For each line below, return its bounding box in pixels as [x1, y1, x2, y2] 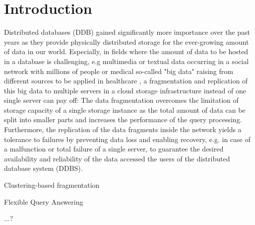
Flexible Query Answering [4, 196, 83, 207]
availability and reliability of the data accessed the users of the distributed [4, 153, 230, 163]
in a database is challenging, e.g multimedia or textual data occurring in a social [4, 56, 249, 66]
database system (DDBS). [4, 163, 83, 173]
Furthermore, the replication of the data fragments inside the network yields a [4, 124, 242, 135]
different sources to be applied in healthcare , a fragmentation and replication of [4, 75, 248, 86]
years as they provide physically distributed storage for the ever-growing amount [4, 36, 249, 47]
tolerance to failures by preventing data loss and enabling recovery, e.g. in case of [4, 134, 251, 144]
